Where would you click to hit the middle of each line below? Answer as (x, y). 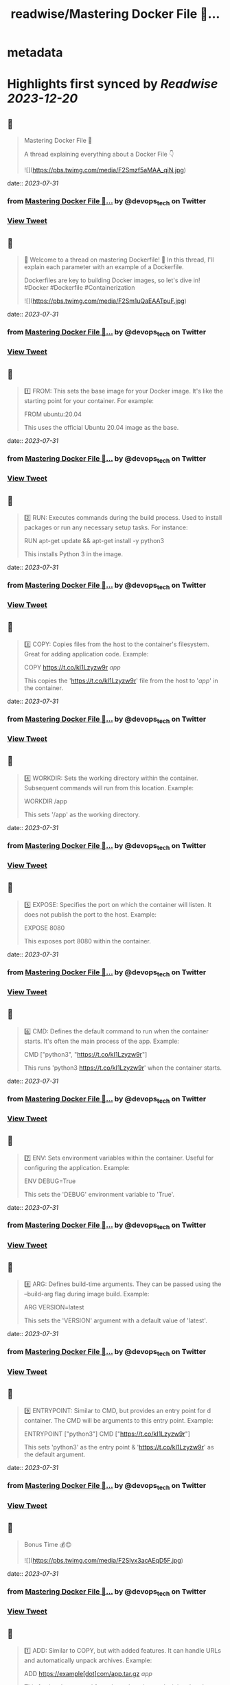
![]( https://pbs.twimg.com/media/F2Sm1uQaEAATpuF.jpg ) (105, 301)
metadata (35, 53)
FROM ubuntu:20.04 (53, 414)
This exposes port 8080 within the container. (87, 941)
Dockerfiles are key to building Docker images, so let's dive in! (112, 280)
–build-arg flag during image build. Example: (87, 1294)
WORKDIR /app (45, 801)
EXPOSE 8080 (44, 928)
